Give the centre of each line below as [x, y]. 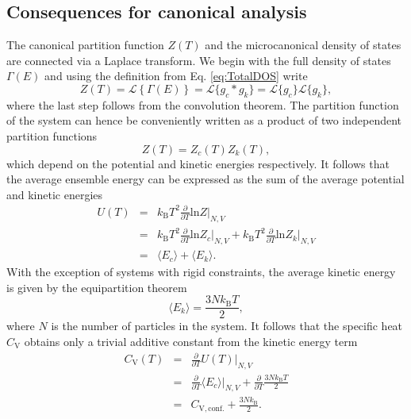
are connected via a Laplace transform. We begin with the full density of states [199, 60]
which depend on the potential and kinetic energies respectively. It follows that [198, 163]
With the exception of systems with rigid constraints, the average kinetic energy [201, 272]
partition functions [52, 135]
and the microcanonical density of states [303, 45]
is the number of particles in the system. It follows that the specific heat [227, 326]
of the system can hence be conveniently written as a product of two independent [204, 120]
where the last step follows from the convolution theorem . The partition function [203, 104]
